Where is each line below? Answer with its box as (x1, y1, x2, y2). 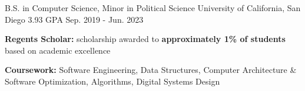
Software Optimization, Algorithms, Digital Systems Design (5, 75, 220, 87)
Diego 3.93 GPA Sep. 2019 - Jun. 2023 (5, 13, 144, 25)
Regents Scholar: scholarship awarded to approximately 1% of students (5, 33, 286, 45)
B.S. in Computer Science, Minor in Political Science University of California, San (5, 2, 301, 13)
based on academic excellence (5, 44, 111, 56)
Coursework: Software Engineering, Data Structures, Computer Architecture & (5, 64, 297, 76)
